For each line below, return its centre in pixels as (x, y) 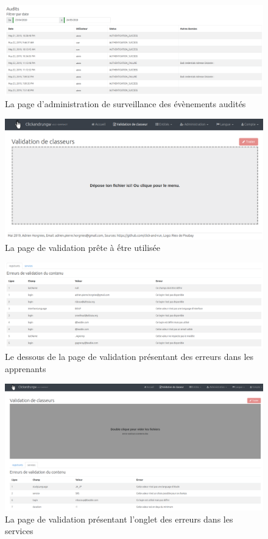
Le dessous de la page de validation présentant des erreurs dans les (129, 357)
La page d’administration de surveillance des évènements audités (125, 104)
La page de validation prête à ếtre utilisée (83, 248)
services (19, 531)
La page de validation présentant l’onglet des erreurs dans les (119, 519)
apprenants (26, 368)
